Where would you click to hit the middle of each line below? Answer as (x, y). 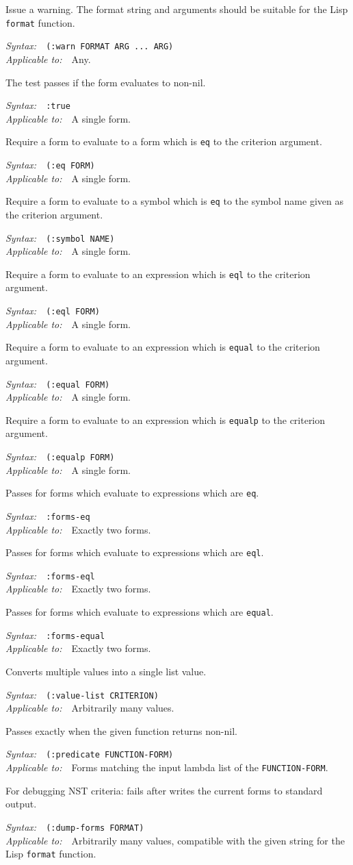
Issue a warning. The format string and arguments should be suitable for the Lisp (177, 9)
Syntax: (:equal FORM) (58, 383)
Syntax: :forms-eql (50, 575)
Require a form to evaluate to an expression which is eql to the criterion (158, 274)
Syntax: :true (38, 105)
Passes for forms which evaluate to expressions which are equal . (140, 612)
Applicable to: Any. (48, 59)
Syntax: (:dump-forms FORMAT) (75, 826)
